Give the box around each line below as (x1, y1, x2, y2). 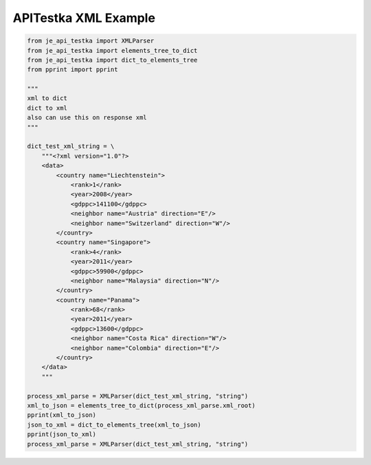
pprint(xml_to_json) (27, 412, 96, 419)
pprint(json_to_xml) (27, 431, 96, 438)
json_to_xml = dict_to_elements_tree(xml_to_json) (27, 420, 202, 429)
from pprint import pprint (27, 66, 118, 73)
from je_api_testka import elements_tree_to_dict (27, 47, 198, 54)
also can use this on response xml (27, 114, 147, 121)
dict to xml (27, 104, 68, 112)
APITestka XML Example (12, 10, 156, 25)
